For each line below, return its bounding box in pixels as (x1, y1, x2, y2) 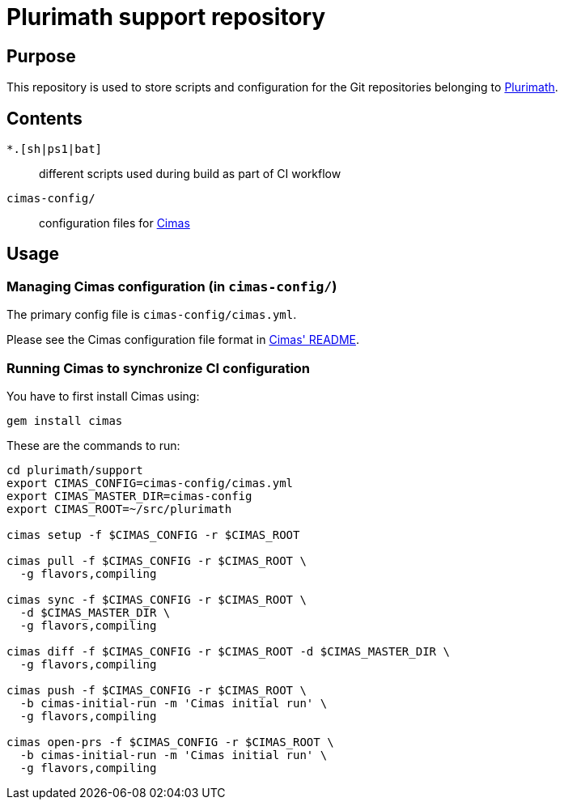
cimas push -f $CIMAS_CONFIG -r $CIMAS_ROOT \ (6, 683, 307, 697)
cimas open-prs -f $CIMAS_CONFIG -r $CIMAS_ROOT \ (6, 735, 334, 749)
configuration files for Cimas (39, 216, 190, 231)
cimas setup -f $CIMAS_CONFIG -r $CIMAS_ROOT (6, 528, 300, 541)
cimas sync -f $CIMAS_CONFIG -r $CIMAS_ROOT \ (6, 592, 307, 606)
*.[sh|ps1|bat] (6, 142, 103, 156)
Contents (6, 108, 83, 129)
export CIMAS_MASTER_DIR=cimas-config (6, 489, 252, 503)
